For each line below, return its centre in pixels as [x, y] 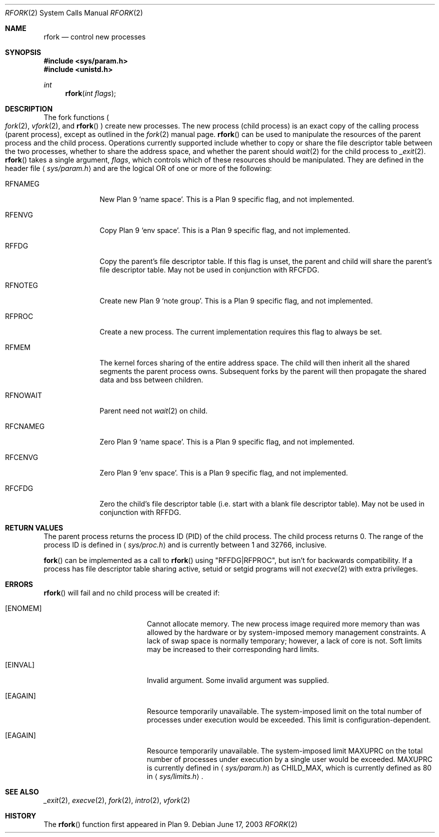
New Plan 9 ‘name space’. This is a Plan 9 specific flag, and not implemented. [227, 199]
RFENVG [19, 215]
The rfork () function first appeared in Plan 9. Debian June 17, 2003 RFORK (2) [170, 824]
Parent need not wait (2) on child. [154, 411]
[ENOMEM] [23, 608]
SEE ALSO [22, 792]
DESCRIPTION [29, 109]
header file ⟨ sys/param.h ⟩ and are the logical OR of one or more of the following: [138, 168]
